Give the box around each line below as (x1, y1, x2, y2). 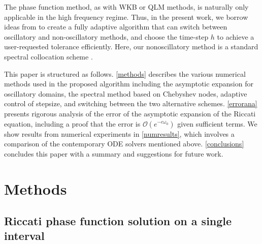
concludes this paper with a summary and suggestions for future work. (4, 148, 223, 159)
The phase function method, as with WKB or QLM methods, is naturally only (4, 2, 249, 12)
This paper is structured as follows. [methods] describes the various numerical (4, 68, 246, 79)
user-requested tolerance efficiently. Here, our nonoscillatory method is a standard (4, 41, 258, 52)
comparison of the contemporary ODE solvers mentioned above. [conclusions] (4, 138, 244, 149)
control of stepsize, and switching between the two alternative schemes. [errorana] (4, 98, 257, 109)
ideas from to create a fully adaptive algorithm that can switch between (4, 21, 227, 32)
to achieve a (217, 31, 254, 42)
